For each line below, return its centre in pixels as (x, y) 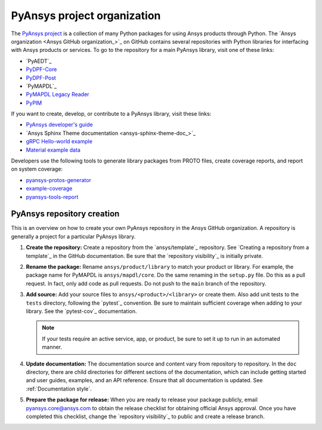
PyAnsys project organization (86, 16)
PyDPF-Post (41, 78)
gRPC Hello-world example (59, 142)
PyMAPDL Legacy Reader (58, 94)
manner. (52, 347)
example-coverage (49, 189)
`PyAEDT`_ (39, 61)
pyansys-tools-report (52, 196)
